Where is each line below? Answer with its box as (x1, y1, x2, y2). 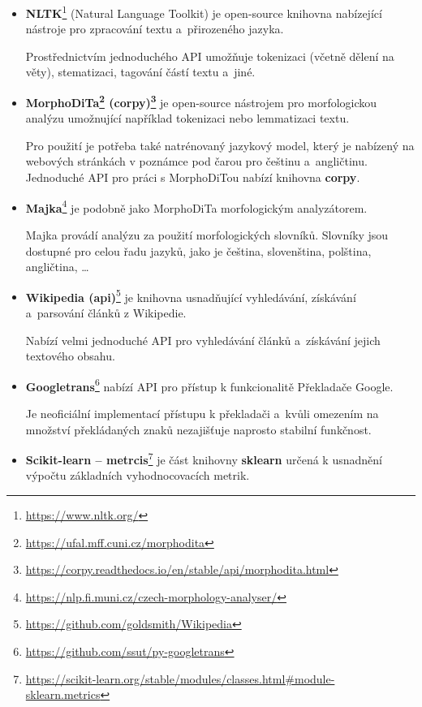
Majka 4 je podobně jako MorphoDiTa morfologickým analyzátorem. (25, 196, 368, 216)
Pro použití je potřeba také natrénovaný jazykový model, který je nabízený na (25, 136, 415, 153)
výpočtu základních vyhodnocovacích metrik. (25, 467, 250, 484)
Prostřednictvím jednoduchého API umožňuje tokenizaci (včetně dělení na (25, 47, 394, 64)
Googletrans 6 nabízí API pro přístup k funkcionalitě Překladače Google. (25, 375, 394, 394)
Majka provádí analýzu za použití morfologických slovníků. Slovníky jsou (25, 226, 389, 243)
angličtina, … (25, 258, 89, 275)
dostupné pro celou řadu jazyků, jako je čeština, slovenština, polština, (25, 242, 372, 259)
